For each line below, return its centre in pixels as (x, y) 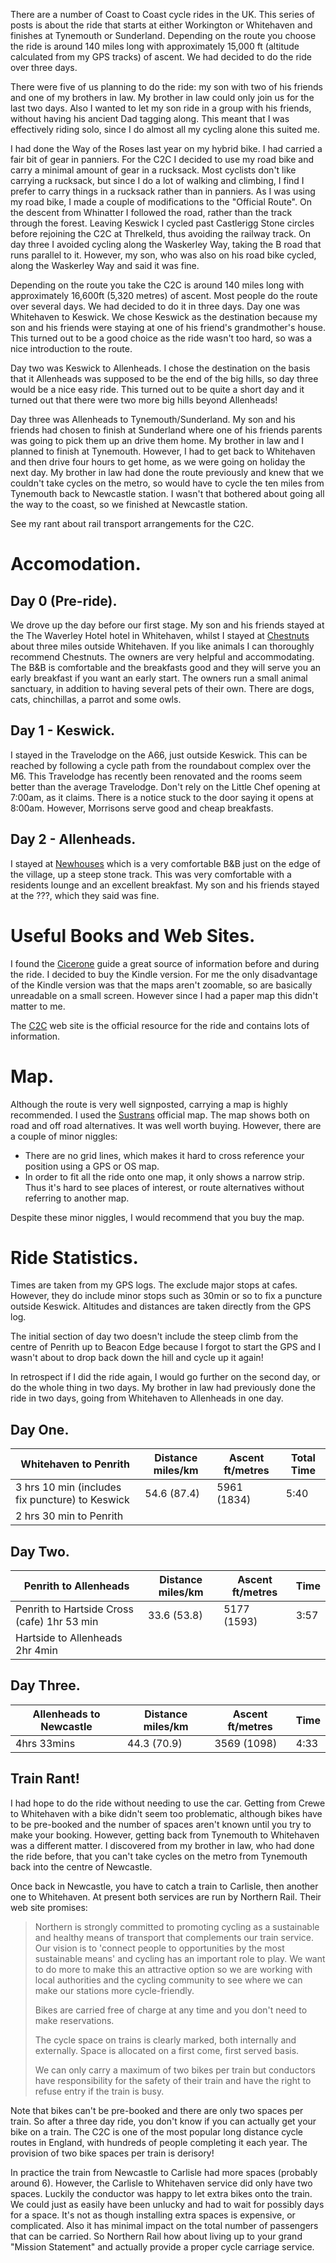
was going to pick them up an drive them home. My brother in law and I (157, 440)
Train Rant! (45, 1779)
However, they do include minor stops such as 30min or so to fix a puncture (166, 1296)
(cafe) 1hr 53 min (57, 1622)
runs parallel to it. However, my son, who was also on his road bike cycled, (163, 255)
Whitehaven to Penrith (75, 1464)
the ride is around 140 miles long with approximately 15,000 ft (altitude (155, 46)
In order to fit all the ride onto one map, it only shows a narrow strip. (164, 1176)
